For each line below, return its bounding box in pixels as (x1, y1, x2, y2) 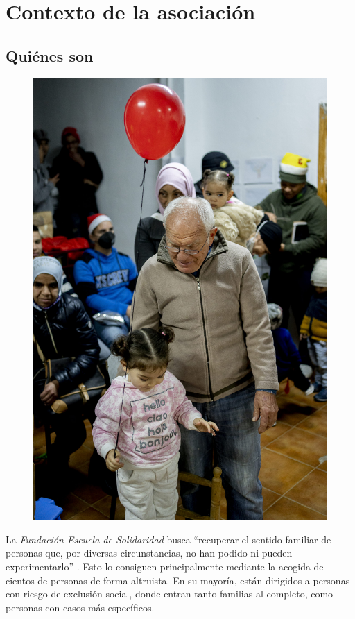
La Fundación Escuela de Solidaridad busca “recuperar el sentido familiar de (6, 532, 331, 546)
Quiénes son (6, 44, 94, 66)
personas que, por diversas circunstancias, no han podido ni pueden (6, 545, 293, 560)
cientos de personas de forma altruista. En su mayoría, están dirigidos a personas (6, 573, 350, 587)
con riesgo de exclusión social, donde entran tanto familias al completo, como (6, 586, 334, 601)
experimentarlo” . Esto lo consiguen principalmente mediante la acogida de (6, 559, 324, 573)
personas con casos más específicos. (6, 600, 155, 614)
